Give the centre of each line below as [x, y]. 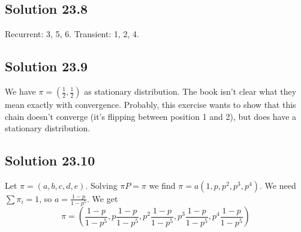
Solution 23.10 [50, 160]
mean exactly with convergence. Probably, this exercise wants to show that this [150, 104]
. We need [278, 185]
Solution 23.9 [46, 66]
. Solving [101, 185]
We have [20, 91]
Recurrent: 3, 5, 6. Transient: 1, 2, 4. [72, 34]
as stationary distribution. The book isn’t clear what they [190, 91]
